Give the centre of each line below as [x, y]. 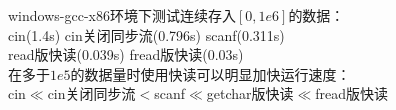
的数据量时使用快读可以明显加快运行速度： [210, 73]
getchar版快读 [250, 93]
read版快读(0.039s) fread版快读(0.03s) [126, 54]
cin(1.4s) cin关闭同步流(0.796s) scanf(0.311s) [146, 34]
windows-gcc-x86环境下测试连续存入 [122, 15]
